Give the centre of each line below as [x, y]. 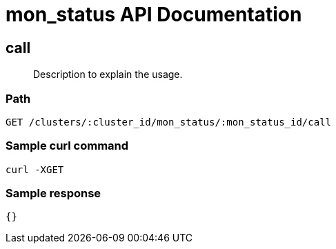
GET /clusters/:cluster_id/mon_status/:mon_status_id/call [169, 122]
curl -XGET [35, 169]
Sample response [53, 193]
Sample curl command [67, 146]
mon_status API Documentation [154, 14]
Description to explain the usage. [108, 74]
